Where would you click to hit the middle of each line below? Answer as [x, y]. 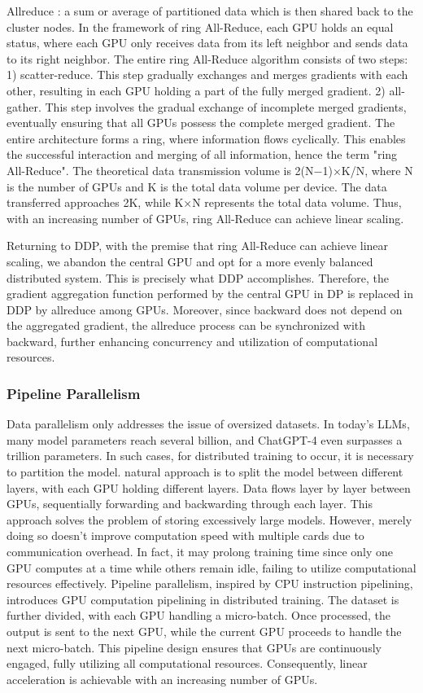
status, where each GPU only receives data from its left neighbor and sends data [207, 43]
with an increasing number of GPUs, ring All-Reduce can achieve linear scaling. [205, 218]
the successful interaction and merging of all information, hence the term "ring [202, 154]
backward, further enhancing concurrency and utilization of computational [192, 341]
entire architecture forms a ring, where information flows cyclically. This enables [206, 138]
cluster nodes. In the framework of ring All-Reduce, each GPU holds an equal [200, 26]
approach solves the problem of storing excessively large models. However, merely [209, 519]
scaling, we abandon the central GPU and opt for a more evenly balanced [190, 261]
